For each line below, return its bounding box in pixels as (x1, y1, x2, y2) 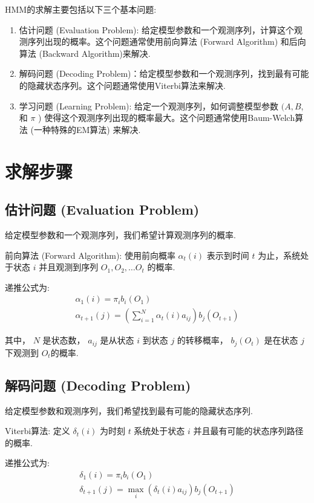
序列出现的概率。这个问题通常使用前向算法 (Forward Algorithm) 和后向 (27, 35, 306, 48)
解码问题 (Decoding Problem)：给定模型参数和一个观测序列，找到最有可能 (19, 67, 309, 80)
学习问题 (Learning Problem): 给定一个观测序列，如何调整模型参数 (19, 99, 279, 112)
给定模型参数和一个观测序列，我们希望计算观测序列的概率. (5, 228, 236, 241)
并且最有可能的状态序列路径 (193, 424, 304, 437)
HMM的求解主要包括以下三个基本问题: (5, 3, 157, 15)
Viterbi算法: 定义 (5, 424, 70, 437)
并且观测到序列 (39, 261, 99, 273)
